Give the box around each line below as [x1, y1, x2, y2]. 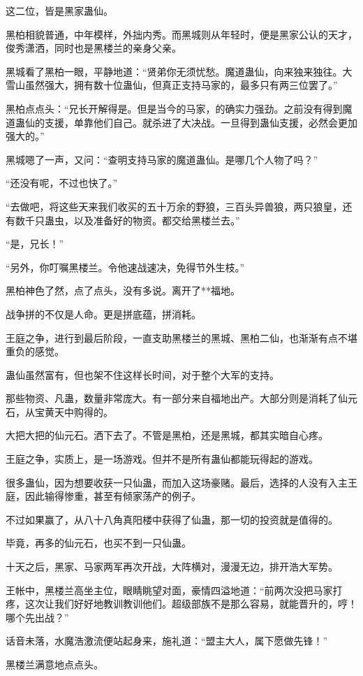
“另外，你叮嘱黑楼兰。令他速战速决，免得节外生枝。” [6, 259, 245, 274]
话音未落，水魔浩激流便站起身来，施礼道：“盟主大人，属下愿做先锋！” [6, 633, 328, 648]
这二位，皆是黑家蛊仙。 [6, 3, 113, 17]
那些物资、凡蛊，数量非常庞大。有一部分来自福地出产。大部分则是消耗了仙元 [6, 391, 357, 405]
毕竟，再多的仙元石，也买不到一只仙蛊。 [6, 535, 191, 550]
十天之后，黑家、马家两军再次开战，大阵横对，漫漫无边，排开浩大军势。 [6, 559, 338, 574]
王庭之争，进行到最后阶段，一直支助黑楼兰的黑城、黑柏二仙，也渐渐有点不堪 [6, 330, 357, 345]
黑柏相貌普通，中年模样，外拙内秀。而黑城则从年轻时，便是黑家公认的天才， [6, 27, 357, 41]
